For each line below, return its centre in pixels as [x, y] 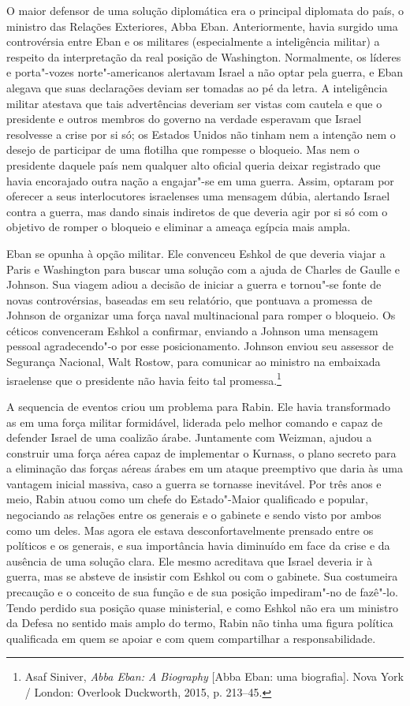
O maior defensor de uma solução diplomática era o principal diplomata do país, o [205, 10]
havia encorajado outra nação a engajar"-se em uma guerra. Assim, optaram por [200, 180]
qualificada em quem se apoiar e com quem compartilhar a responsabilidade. [191, 638]
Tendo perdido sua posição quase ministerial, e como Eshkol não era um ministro [203, 607]
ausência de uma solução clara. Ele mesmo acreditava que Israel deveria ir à [190, 560]
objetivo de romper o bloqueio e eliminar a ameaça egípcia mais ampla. [179, 227]
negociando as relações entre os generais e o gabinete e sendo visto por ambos [194, 515]
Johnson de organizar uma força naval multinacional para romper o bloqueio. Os [201, 315]
